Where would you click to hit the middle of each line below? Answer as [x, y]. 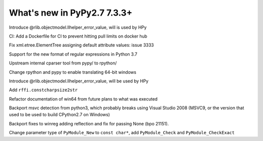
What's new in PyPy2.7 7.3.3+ [71, 13]
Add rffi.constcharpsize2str [43, 90]
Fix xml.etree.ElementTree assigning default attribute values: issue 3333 [82, 45]
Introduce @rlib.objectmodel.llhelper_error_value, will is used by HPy [78, 27]
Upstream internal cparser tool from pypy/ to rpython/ [63, 63]
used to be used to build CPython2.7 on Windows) [59, 115]
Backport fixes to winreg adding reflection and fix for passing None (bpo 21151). [89, 123]
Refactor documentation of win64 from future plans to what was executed [83, 99]
